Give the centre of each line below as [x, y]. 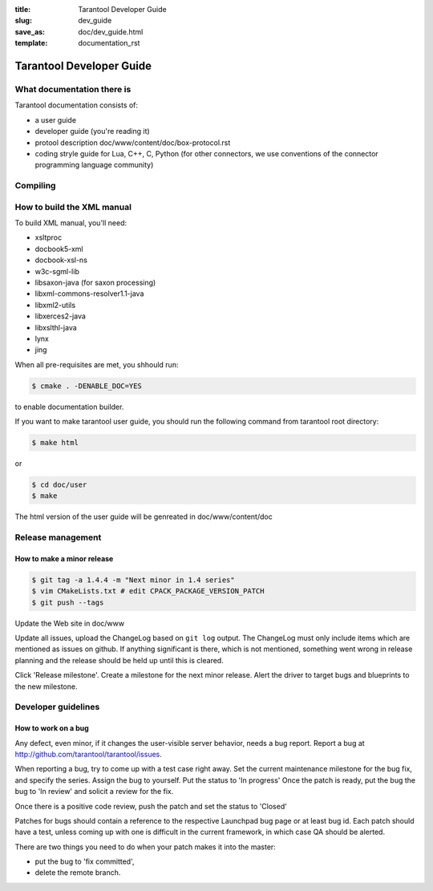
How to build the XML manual [73, 207]
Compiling [35, 186]
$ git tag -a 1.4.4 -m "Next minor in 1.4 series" [134, 580]
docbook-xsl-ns [61, 260]
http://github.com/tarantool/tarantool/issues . [88, 754]
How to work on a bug [52, 728]
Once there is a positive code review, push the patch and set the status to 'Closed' [151, 806]
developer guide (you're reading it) [92, 132]
